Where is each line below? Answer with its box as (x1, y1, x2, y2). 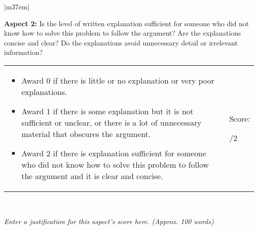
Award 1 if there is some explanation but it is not (21, 105, 193, 117)
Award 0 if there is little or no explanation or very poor (21, 74, 215, 86)
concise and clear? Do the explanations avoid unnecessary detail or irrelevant (4, 37, 238, 47)
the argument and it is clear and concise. (21, 170, 163, 182)
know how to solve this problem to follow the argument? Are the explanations (4, 28, 241, 38)
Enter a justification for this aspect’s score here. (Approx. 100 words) (4, 216, 214, 226)
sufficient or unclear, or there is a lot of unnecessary (21, 116, 201, 128)
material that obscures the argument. (21, 128, 151, 139)
